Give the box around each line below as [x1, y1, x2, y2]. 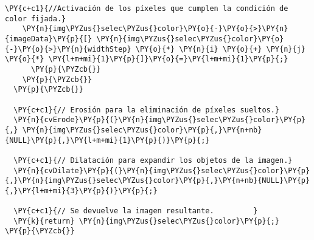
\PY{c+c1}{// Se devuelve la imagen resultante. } [13, 207, 258, 216]
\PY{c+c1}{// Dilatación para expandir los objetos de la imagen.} [13, 156, 293, 165]
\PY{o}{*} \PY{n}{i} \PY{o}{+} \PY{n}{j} [135, 44, 305, 53]
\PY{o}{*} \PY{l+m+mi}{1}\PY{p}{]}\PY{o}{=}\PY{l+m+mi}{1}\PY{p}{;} [5, 55, 288, 64]
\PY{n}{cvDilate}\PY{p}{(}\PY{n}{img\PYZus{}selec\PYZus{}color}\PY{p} [13, 166, 310, 175]
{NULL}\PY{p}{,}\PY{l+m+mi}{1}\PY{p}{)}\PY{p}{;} [5, 135, 210, 145]
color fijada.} [5, 14, 66, 23]
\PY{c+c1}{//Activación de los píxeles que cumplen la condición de [5, 4, 288, 13]
